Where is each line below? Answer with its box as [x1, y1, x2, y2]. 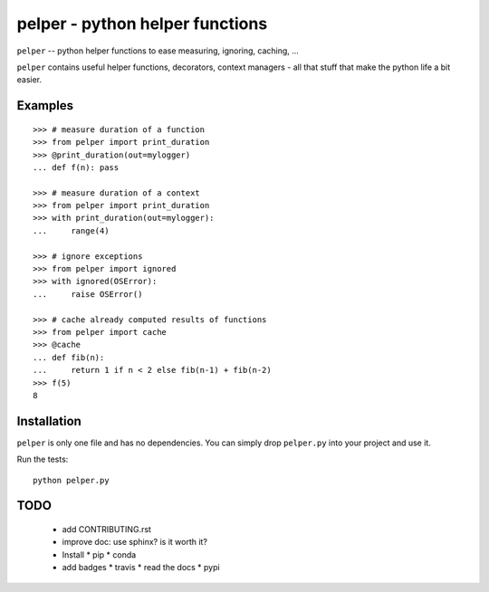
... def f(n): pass [33, 162, 120, 172]
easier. [16, 74, 43, 85]
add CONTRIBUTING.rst [62, 524, 151, 535]
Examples [16, 98, 74, 113]
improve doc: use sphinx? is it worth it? [62, 537, 208, 548]
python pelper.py [33, 475, 110, 485]
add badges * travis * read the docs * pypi [62, 562, 221, 573]
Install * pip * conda [62, 549, 137, 560]
